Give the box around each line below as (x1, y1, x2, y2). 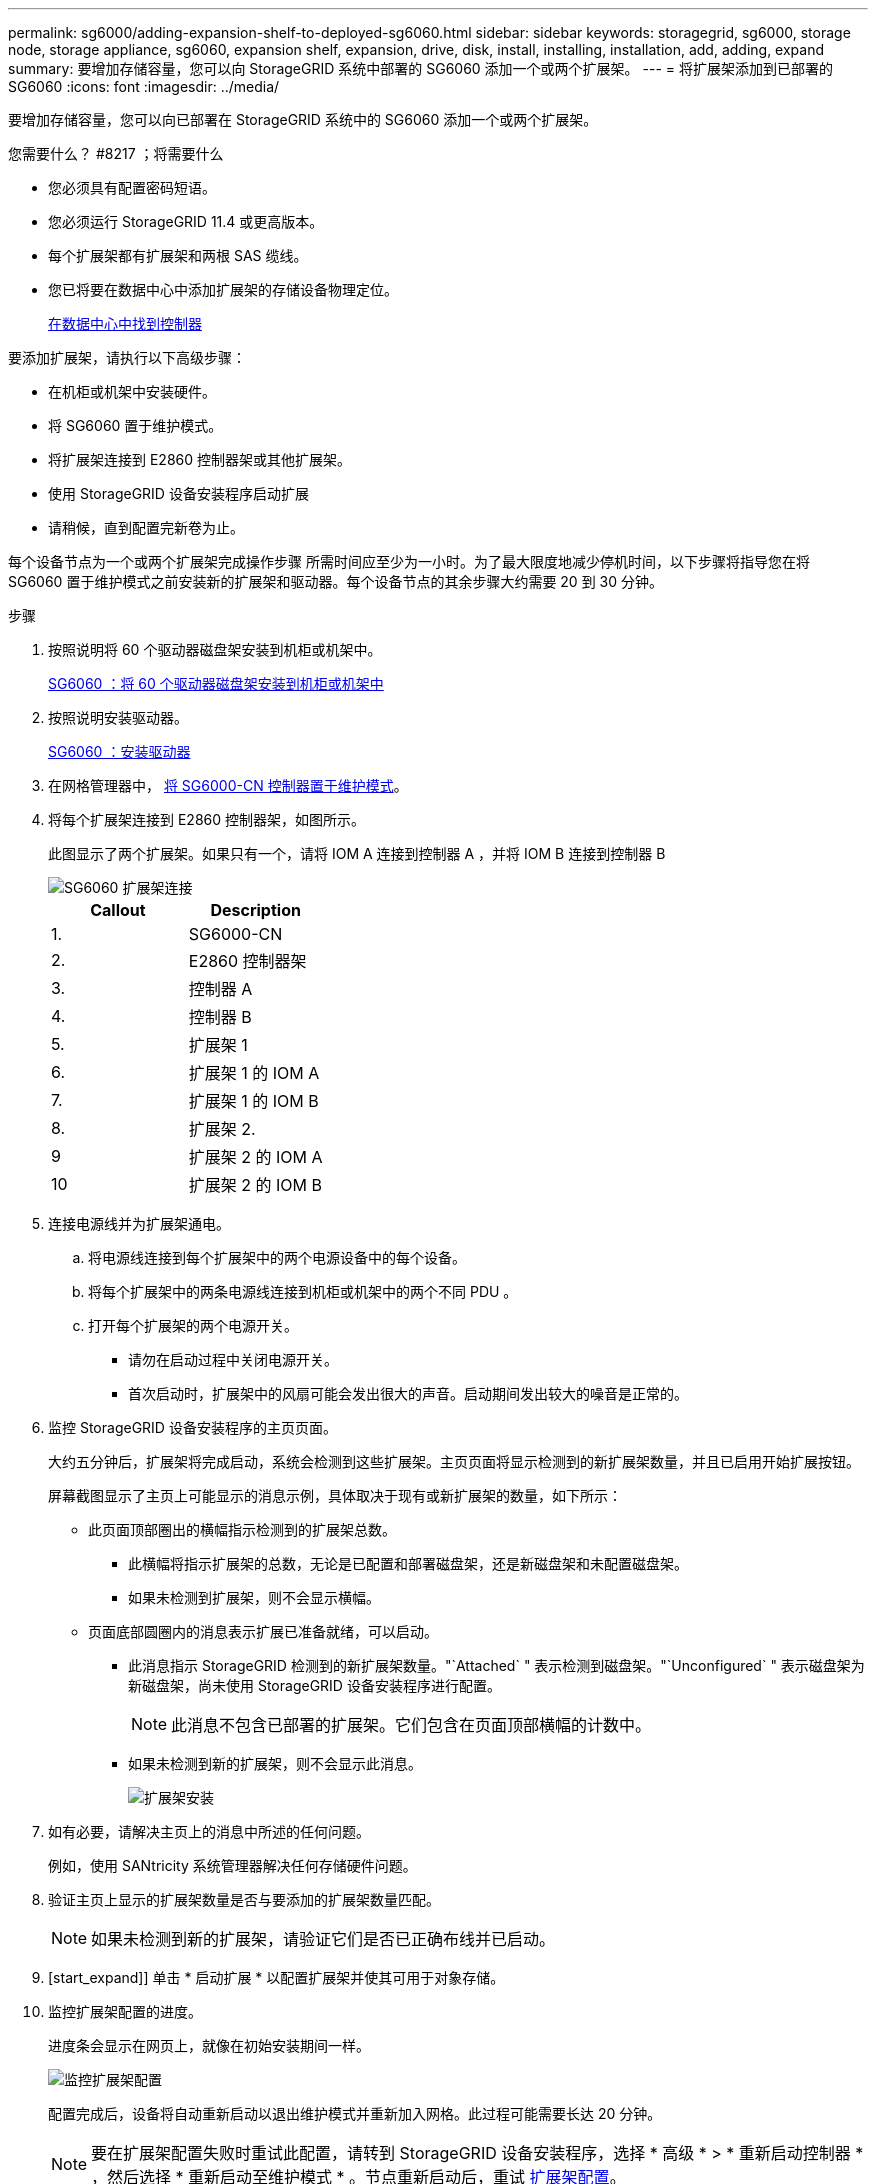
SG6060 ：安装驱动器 (48, 743, 191, 760)
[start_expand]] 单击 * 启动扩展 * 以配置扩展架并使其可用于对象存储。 (48, 1969, 505, 1986)
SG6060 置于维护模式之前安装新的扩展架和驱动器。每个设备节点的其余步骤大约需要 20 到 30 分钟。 (8, 573, 663, 590)
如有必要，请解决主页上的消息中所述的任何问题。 (48, 1823, 370, 1840)
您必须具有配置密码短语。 (48, 179, 216, 196)
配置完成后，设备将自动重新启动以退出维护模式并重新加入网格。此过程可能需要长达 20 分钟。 (48, 2105, 662, 2122)
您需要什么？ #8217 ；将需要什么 (8, 145, 224, 162)
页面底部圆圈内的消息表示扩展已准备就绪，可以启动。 (88, 1623, 438, 1640)
